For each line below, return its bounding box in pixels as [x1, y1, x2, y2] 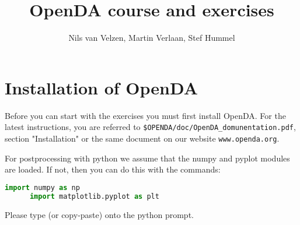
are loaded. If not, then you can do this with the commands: [5, 163, 221, 175]
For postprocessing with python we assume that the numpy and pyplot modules [5, 152, 290, 164]
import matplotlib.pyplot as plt [29, 192, 159, 201]
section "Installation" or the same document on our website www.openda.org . [5, 132, 280, 144]
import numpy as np [5, 183, 80, 192]
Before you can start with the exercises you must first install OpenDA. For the [5, 109, 286, 121]
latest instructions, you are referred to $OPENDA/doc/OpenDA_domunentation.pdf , [5, 121, 296, 133]
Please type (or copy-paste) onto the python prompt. [5, 208, 194, 220]
